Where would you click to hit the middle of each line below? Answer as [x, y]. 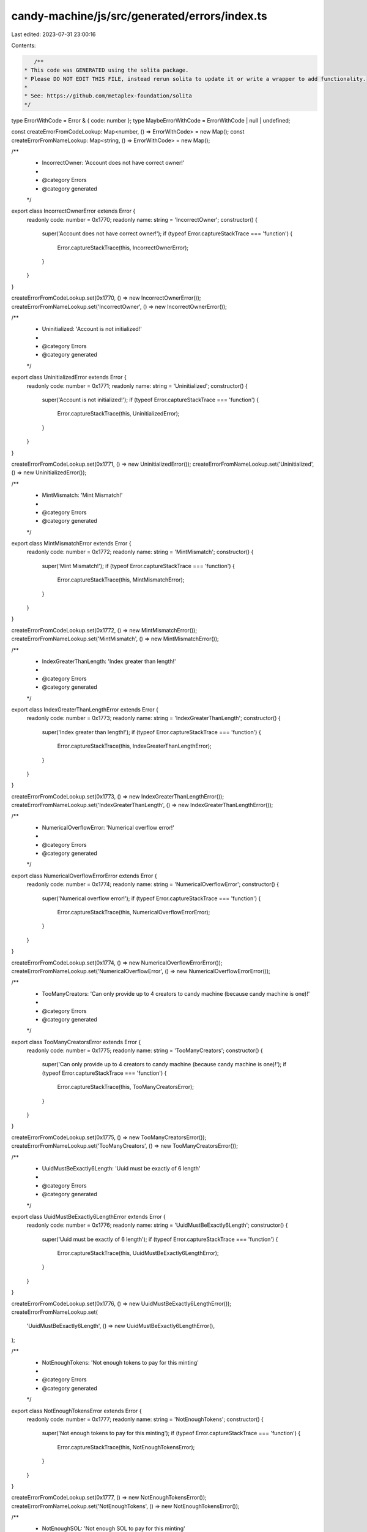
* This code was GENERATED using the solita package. [106, 70]
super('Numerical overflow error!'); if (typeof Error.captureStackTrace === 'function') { [151, 898]
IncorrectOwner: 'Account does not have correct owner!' [113, 163]
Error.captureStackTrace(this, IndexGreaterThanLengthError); [135, 746]
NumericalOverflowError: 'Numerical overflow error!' [108, 827]
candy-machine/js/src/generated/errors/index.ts [139, 16]
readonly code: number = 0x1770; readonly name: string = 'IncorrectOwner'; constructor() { [142, 219]
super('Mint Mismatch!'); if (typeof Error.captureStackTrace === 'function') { [138, 566]
